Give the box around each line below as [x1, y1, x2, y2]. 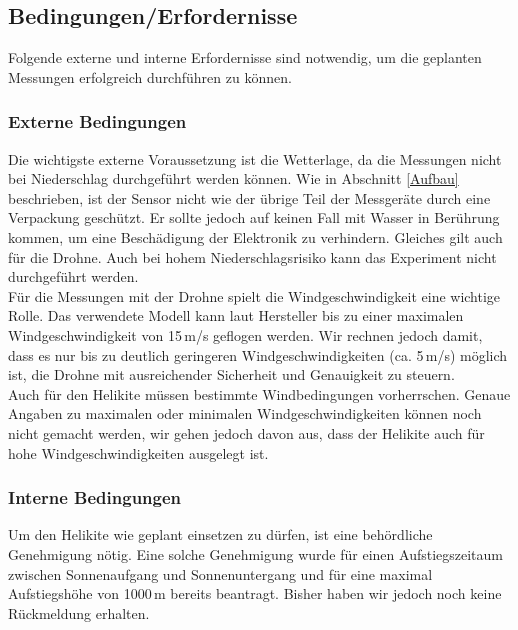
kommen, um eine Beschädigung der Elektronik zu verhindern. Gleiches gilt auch [8, 226, 503, 247]
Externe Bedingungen [8, 109, 187, 134]
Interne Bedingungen [8, 485, 182, 510]
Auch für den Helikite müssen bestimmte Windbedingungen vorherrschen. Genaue [8, 383, 511, 404]
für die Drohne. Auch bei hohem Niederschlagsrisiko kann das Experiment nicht [8, 246, 497, 267]
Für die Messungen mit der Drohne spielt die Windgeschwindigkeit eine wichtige [8, 285, 501, 306]
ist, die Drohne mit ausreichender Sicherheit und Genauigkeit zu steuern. [8, 364, 455, 385]
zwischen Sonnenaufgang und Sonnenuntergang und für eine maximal [8, 563, 433, 584]
